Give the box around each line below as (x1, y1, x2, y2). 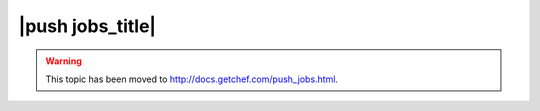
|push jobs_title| (18, 15, 157, 37)
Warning (45, 55, 82, 67)
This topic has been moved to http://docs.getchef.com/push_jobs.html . (45, 73, 339, 85)
